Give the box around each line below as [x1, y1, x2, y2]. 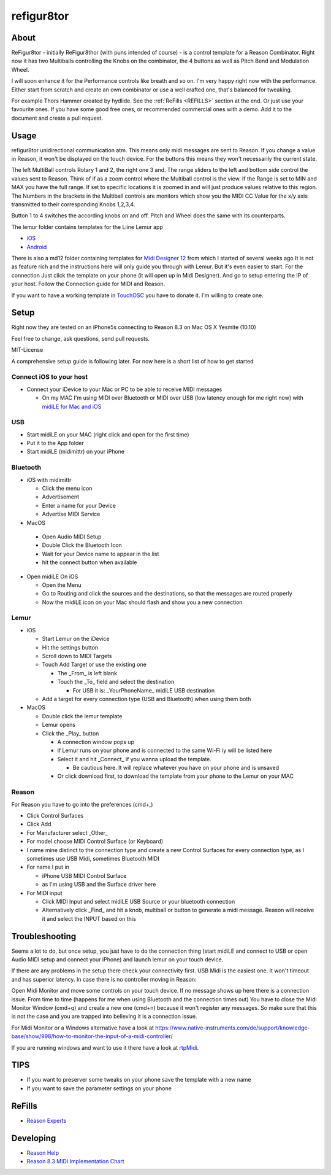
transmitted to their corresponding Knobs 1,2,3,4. [11, 201, 135, 208]
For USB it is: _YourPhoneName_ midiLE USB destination [72, 686, 215, 694]
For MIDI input [26, 889, 63, 896]
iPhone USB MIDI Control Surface [42, 872, 127, 879]
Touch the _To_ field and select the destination [57, 678, 175, 686]
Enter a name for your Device [42, 502, 116, 509]
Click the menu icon [42, 485, 93, 492]
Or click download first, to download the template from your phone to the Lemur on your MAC [57, 772, 294, 780]
